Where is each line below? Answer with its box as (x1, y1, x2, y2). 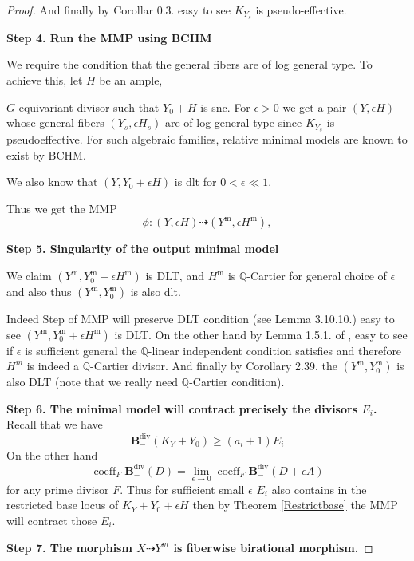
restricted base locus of (6, 496, 119, 513)
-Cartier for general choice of (246, 267, 387, 284)
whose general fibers (6, 114, 104, 131)
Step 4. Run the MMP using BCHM (6, 29, 212, 45)
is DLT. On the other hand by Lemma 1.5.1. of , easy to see (114, 326, 408, 342)
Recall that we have (6, 416, 103, 433)
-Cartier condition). (189, 373, 285, 390)
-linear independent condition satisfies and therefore (148, 342, 402, 358)
